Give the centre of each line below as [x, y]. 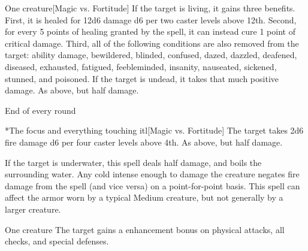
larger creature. [33, 209]
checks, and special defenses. [57, 241]
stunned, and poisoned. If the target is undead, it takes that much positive [142, 78]
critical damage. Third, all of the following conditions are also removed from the [152, 43]
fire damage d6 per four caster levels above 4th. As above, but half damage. [144, 142]
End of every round [40, 110]
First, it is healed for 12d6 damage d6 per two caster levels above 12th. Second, [151, 19]
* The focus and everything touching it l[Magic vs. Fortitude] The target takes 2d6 [154, 130]
